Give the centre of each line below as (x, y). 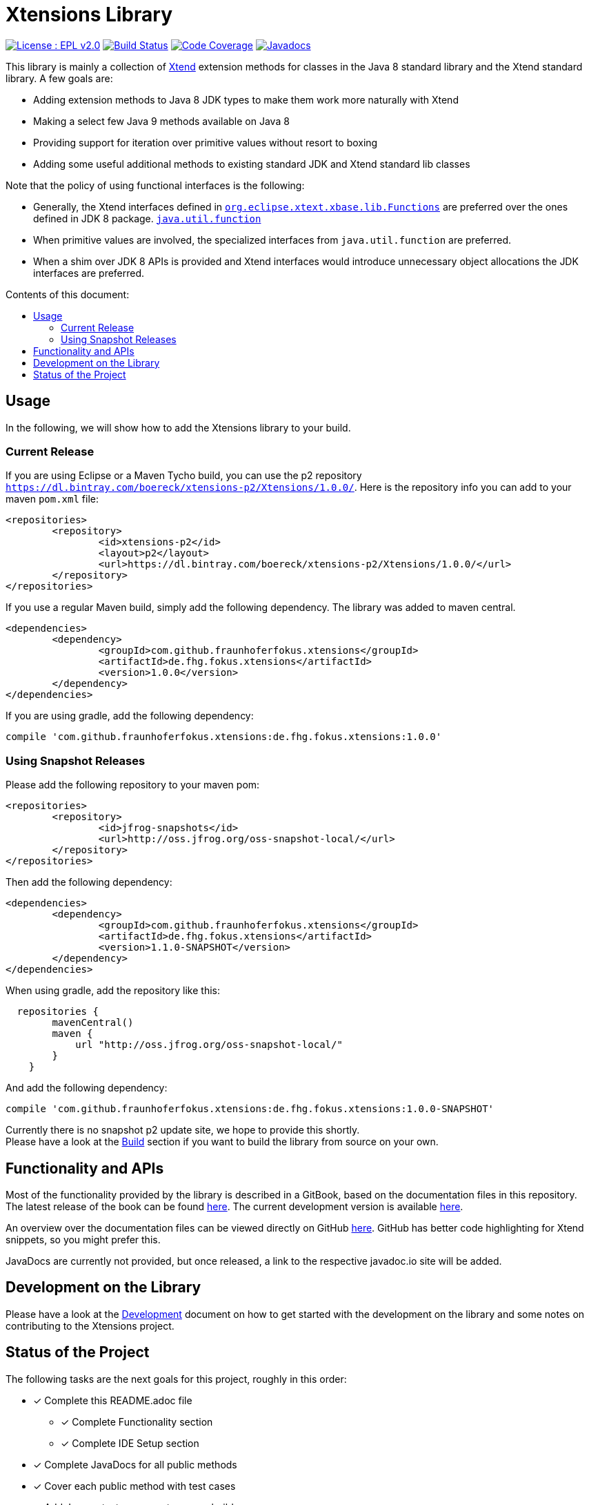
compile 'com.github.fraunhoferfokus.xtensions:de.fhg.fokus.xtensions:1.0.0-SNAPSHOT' (250, 1109)
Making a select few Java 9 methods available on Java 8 (161, 121)
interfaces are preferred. (89, 273)
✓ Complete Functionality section (137, 1421)
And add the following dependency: (87, 1088)
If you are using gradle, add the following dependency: (130, 716)
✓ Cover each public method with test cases (134, 1486)
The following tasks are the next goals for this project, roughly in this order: (176, 1379)
